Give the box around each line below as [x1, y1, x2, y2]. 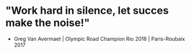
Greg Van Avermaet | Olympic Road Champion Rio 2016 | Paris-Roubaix [13, 35, 185, 42]
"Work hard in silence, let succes [5, 4, 169, 17]
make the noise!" [5, 16, 90, 29]
